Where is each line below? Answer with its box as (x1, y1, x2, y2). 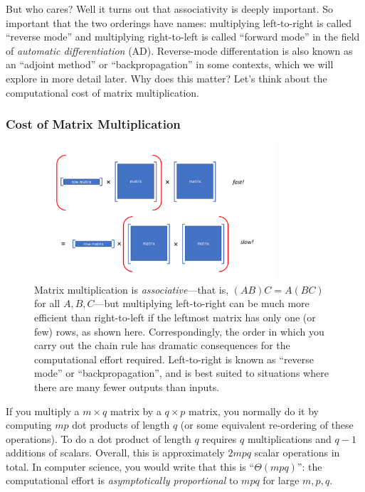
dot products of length (72, 417, 170, 432)
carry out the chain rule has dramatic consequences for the (34, 338, 290, 353)
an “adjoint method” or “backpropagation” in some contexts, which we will (6, 57, 334, 72)
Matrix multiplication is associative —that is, (34, 282, 229, 296)
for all (34, 296, 60, 311)
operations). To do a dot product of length (6, 431, 191, 446)
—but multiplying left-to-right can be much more (94, 296, 310, 311)
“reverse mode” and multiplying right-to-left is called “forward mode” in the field (6, 29, 360, 44)
